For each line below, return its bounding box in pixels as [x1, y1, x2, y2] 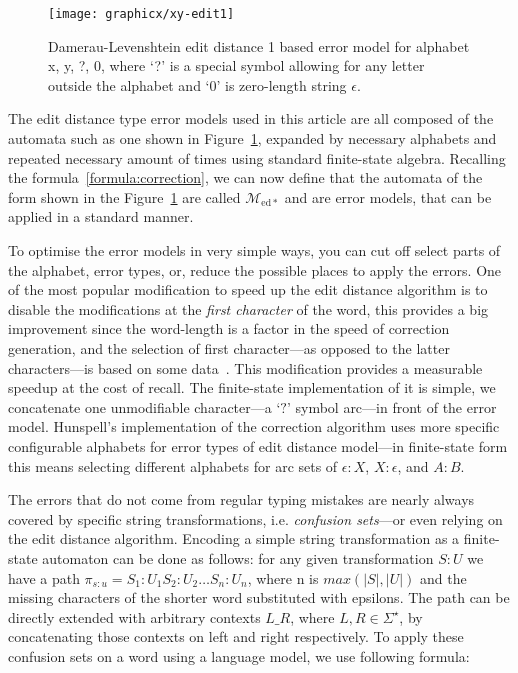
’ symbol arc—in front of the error [286, 396, 497, 417]
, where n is [247, 567, 319, 588]
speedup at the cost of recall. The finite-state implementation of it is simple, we [8, 377, 496, 398]
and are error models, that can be [284, 186, 492, 207]
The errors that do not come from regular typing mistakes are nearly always [8, 489, 475, 510]
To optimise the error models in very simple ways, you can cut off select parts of [8, 240, 501, 260]
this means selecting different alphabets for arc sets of [8, 455, 338, 476]
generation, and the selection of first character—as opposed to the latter [8, 337, 450, 358]
